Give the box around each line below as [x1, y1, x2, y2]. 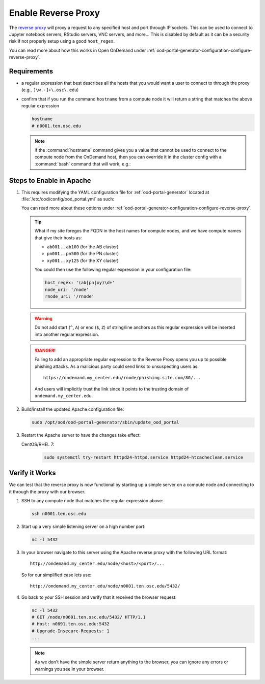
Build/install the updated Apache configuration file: [21, 406, 125, 412]
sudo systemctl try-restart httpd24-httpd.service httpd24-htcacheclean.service [44, 455, 243, 460]
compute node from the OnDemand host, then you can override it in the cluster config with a [34, 154, 222, 160]
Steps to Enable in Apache [9, 176, 91, 185]
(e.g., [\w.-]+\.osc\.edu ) [21, 87, 79, 93]
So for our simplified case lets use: [21, 572, 92, 578]
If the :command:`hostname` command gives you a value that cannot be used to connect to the [34, 147, 227, 153]
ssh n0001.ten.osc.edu [31, 511, 86, 517]
